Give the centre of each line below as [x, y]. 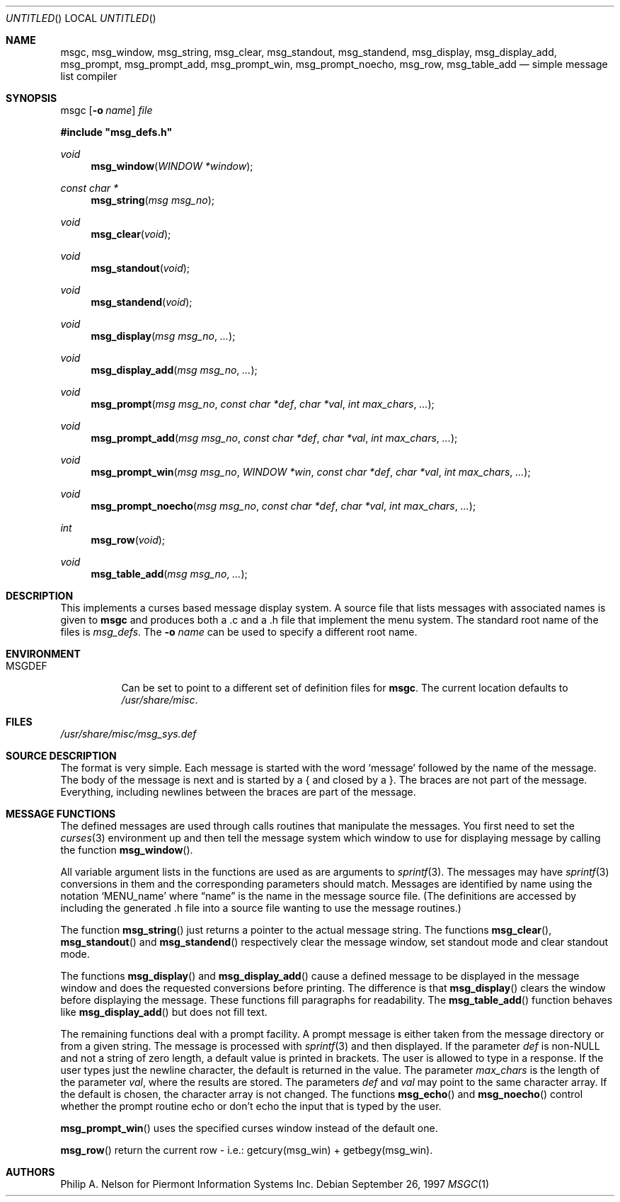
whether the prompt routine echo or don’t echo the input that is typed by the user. [251, 1106]
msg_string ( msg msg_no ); [153, 200]
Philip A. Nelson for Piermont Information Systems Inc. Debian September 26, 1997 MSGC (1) [275, 1184]
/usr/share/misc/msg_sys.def [128, 734]
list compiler [89, 76]
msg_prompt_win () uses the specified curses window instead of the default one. [249, 1128]
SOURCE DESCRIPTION [61, 756]
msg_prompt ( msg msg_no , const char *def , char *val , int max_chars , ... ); [263, 404]
